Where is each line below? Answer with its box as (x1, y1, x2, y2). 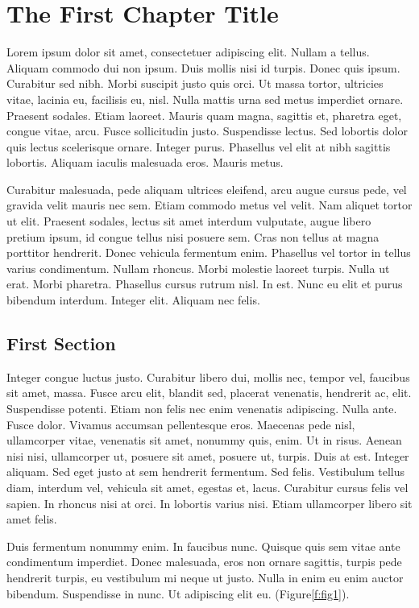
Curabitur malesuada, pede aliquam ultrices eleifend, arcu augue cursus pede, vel (6, 180, 407, 197)
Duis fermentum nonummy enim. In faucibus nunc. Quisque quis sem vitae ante (6, 537, 400, 554)
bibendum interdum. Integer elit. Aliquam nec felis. (6, 292, 260, 308)
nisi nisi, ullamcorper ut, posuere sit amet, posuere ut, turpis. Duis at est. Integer (6, 447, 409, 464)
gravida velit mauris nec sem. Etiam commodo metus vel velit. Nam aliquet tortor (6, 196, 413, 213)
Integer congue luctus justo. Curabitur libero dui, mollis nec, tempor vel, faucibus (6, 368, 410, 385)
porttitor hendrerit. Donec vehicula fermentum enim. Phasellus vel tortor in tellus (6, 244, 411, 261)
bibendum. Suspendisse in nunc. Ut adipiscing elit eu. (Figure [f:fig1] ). (6, 585, 350, 602)
